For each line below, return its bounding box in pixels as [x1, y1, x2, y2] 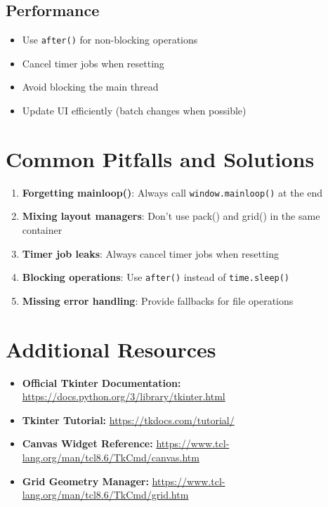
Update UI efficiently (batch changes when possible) [22, 103, 247, 118]
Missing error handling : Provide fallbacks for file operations [22, 293, 294, 308]
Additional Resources [6, 334, 216, 363]
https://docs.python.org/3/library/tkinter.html [22, 389, 225, 404]
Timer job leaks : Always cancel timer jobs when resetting [22, 246, 280, 261]
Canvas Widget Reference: [22, 436, 153, 451]
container [22, 223, 63, 237]
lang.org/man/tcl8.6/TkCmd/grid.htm [22, 487, 189, 502]
